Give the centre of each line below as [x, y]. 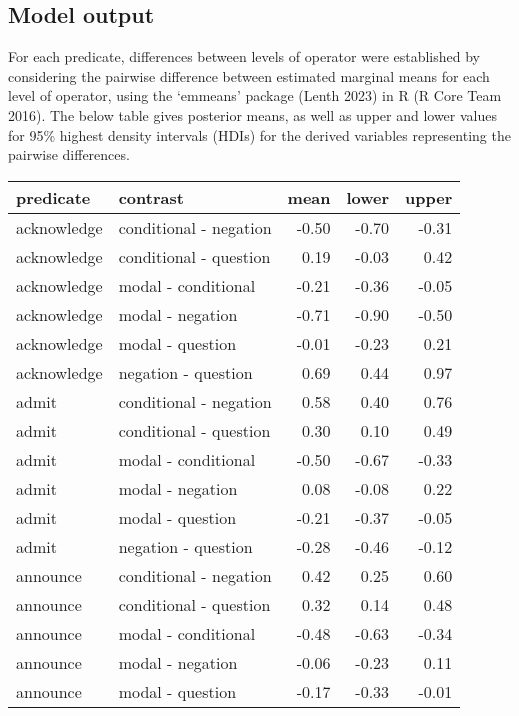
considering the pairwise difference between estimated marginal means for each [249, 75]
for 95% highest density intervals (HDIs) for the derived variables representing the [259, 134]
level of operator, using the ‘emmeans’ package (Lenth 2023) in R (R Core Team [255, 95]
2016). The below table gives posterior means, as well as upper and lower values [253, 114]
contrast [151, 197]
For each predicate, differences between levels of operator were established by [244, 56]
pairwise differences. [69, 154]
